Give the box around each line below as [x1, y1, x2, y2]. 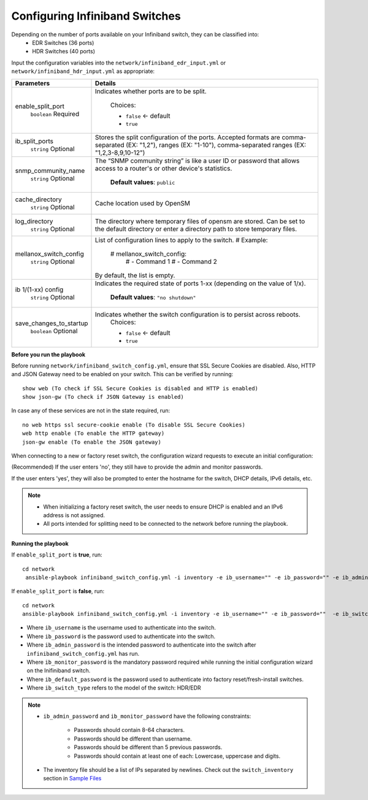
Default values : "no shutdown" [110, 293, 196, 301]
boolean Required [30, 110, 80, 118]
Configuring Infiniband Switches [11, 9, 181, 23]
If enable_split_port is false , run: [11, 588, 105, 595]
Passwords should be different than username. [74, 735, 193, 742]
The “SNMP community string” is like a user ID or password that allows [95, 156, 300, 165]
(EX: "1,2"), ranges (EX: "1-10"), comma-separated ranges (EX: [126, 140, 307, 149]
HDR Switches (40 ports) [32, 48, 95, 55]
